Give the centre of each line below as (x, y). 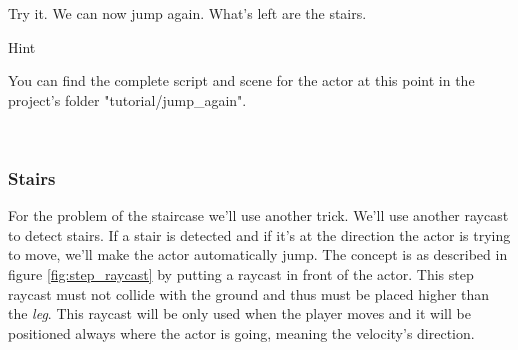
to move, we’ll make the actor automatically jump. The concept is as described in (258, 254)
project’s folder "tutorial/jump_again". (127, 99)
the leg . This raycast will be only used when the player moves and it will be (239, 313)
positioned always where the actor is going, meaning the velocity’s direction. (241, 332)
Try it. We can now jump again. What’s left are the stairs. (187, 13)
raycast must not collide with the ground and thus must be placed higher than (249, 293)
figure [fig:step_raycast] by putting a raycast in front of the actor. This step (241, 273)
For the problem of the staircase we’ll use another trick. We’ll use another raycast (258, 215)
